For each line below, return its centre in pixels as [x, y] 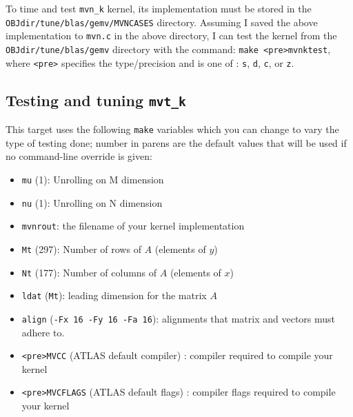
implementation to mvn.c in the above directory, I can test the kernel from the [171, 35]
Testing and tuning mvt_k [96, 100]
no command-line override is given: [79, 156]
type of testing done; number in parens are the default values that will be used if [176, 142]
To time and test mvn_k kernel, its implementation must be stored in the [159, 8]
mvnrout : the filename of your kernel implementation [133, 226]
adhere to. [43, 332]
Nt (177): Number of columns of [89, 272]
